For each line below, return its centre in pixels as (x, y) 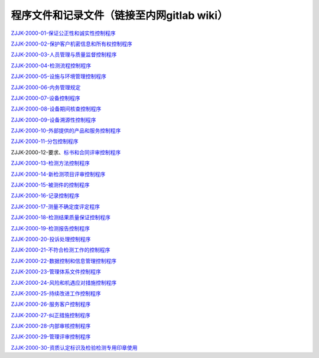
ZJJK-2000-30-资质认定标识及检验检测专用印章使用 (74, 347)
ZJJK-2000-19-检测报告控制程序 (50, 228)
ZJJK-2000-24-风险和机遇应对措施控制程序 (64, 282)
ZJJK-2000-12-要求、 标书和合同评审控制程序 (66, 152)
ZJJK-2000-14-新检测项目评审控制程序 (58, 174)
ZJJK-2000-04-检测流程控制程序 (51, 66)
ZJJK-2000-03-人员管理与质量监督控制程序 (64, 55)
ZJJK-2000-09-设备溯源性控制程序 (54, 120)
